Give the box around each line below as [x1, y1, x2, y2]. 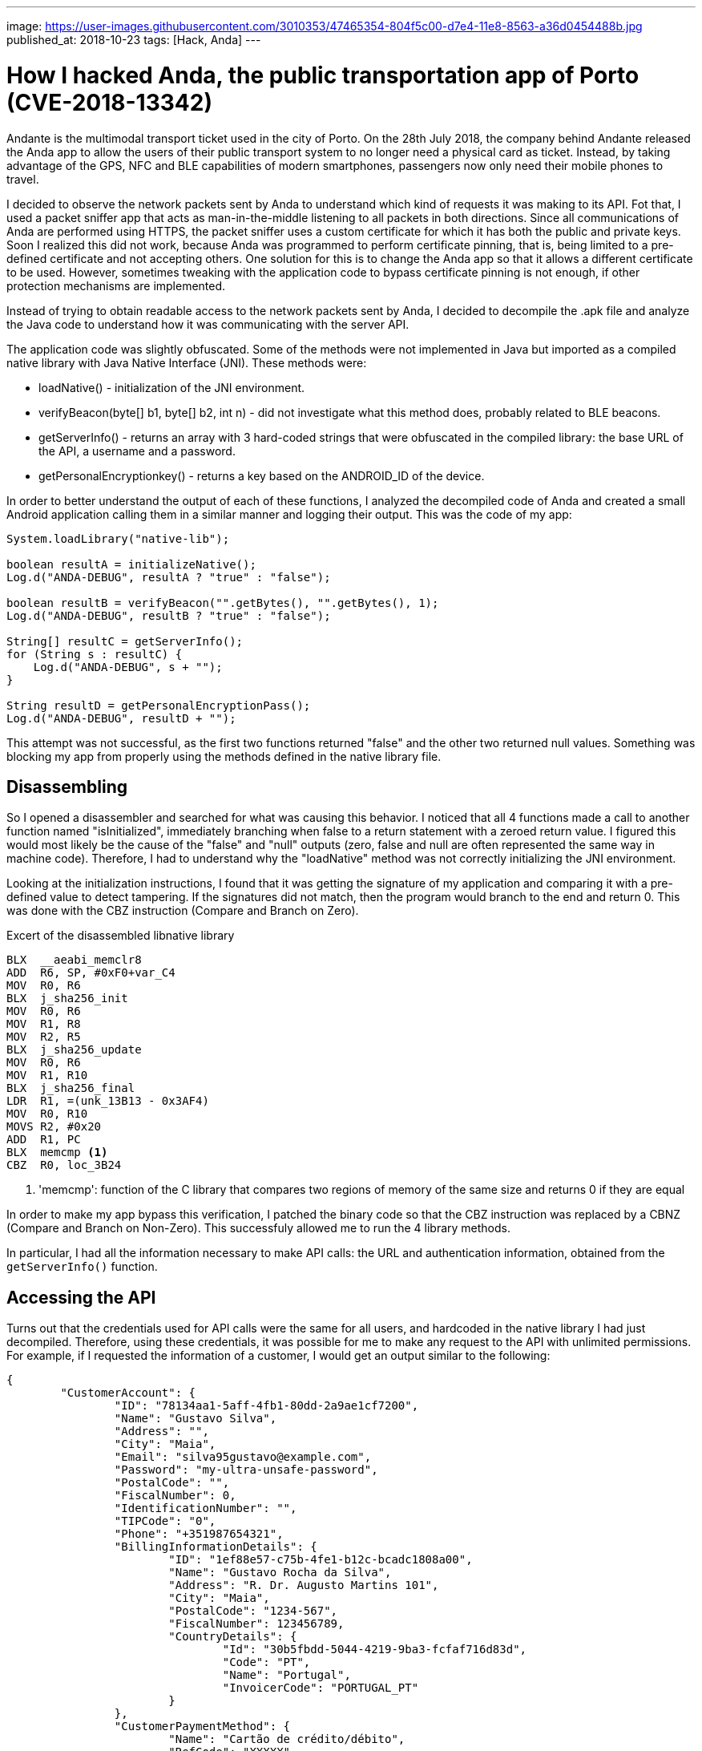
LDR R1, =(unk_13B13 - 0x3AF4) [6, 1094, 209, 1108]
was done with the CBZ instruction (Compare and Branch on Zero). [6, 904, 359, 918]
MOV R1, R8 [6, 1017, 81, 1031]
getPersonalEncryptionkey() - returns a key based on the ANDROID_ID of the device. [38, 468, 485, 483]
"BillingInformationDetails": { [114, 1540, 317, 1554]
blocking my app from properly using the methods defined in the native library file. [6, 749, 442, 763]
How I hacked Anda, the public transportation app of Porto [6, 61, 639, 89]
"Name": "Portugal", [222, 1668, 351, 1682]
